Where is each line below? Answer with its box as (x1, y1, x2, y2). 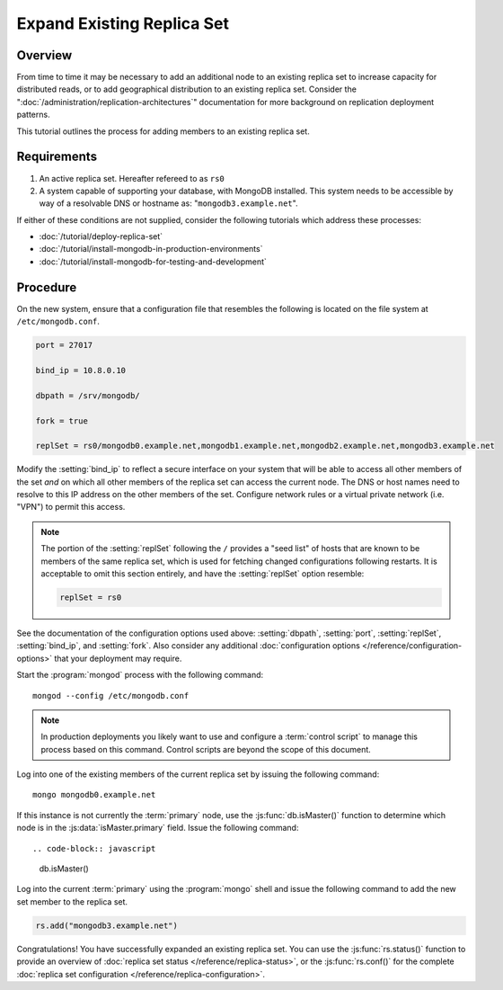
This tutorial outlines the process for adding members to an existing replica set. (16, 126, 310, 137)
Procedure (16, 280, 77, 295)
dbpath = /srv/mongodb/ (35, 390, 141, 400)
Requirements (16, 149, 98, 165)
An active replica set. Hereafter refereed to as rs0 (39, 173, 225, 183)
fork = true (35, 415, 89, 426)
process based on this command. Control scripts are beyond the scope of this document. (40, 744, 372, 754)
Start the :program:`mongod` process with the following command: (16, 670, 264, 681)
